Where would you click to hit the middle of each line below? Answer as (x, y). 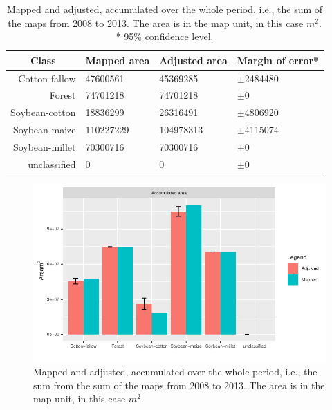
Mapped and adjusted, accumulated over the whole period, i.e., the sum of (165, 9)
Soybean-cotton (43, 112)
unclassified (52, 164)
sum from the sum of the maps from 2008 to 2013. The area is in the (179, 385)
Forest (63, 95)
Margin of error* (278, 60)
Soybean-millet (44, 147)
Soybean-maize (44, 130)
